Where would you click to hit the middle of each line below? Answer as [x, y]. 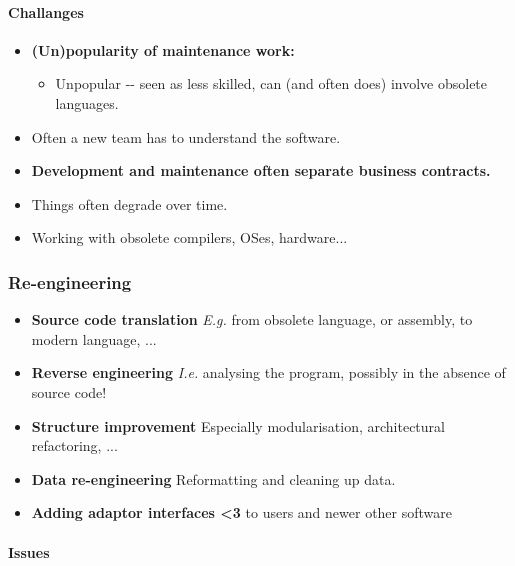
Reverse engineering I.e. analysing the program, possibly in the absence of [268, 372]
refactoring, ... [74, 445]
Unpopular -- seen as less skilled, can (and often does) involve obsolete [271, 83]
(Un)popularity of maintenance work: [163, 49]
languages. [87, 102]
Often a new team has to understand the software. [186, 136]
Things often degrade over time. [129, 203]
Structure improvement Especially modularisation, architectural [238, 425]
